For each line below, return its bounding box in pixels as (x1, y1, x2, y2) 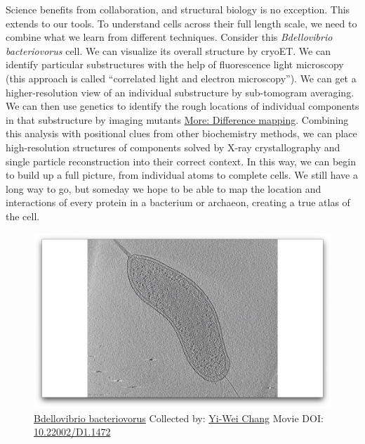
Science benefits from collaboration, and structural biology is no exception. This (6, 2, 350, 16)
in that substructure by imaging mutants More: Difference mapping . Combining (6, 112, 349, 127)
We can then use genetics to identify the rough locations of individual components (6, 99, 359, 113)
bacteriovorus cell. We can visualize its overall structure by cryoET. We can (6, 43, 331, 58)
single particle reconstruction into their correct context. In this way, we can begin (6, 153, 356, 168)
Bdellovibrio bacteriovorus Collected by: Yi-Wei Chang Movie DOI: (34, 410, 324, 425)
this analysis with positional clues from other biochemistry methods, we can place (6, 126, 357, 141)
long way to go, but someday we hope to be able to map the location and (6, 181, 321, 196)
